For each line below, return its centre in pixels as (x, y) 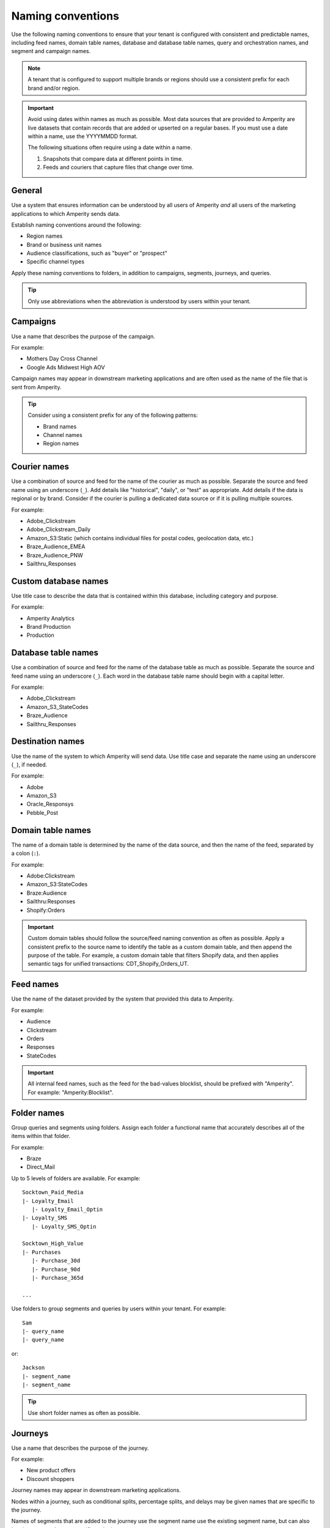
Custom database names (60, 581)
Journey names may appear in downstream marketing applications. (96, 1490)
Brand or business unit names (64, 244)
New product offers (51, 1471)
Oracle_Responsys (50, 804)
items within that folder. (41, 1136)
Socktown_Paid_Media (53, 1192)
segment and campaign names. (51, 51)
